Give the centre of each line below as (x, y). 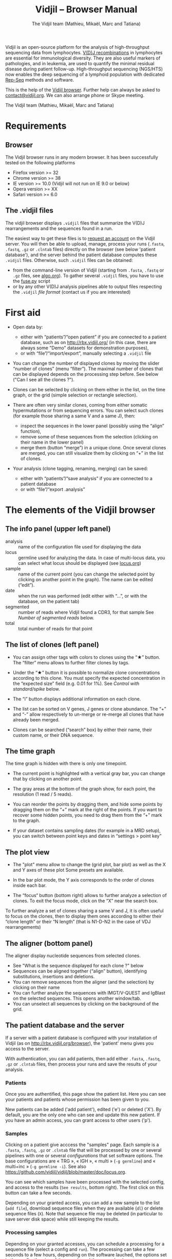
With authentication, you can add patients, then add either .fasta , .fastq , (83, 1058)
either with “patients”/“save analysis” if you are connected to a (87, 478)
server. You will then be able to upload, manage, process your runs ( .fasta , (85, 244)
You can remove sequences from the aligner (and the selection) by (83, 982)
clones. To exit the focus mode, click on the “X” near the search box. (85, 901)
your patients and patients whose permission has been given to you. (78, 1099)
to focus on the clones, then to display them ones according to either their (84, 916)
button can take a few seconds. (39, 1193)
